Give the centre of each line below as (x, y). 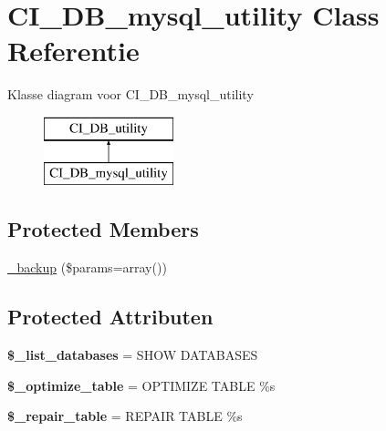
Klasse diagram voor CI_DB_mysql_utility (130, 94)
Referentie (73, 51)
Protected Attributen (110, 317)
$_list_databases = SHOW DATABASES (133, 355)
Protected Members (103, 229)
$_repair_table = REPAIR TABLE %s (125, 416)
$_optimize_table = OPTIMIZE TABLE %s (141, 385)
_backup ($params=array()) (87, 267)
